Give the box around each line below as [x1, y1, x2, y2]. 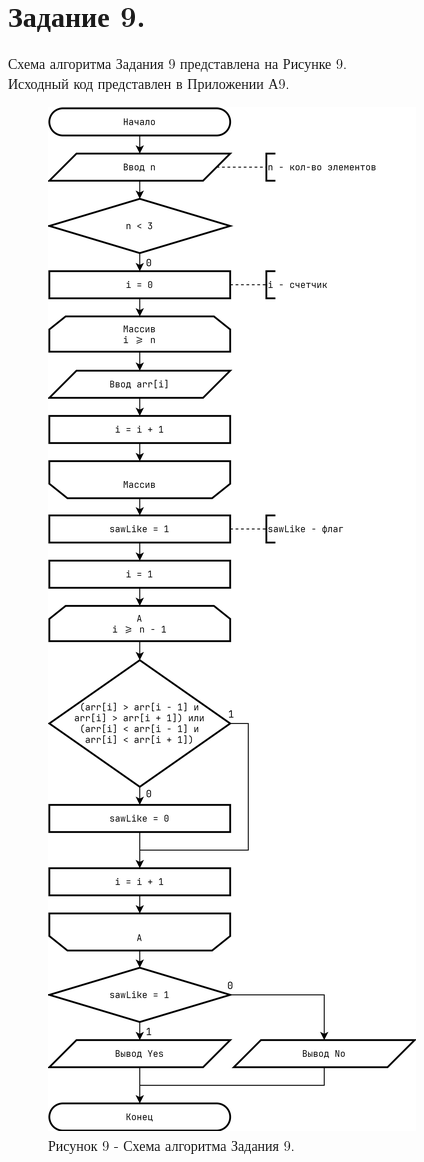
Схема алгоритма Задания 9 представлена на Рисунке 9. [8, 53, 347, 74]
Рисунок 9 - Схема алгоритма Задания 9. [48, 1134, 295, 1155]
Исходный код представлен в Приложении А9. [8, 72, 290, 93]
